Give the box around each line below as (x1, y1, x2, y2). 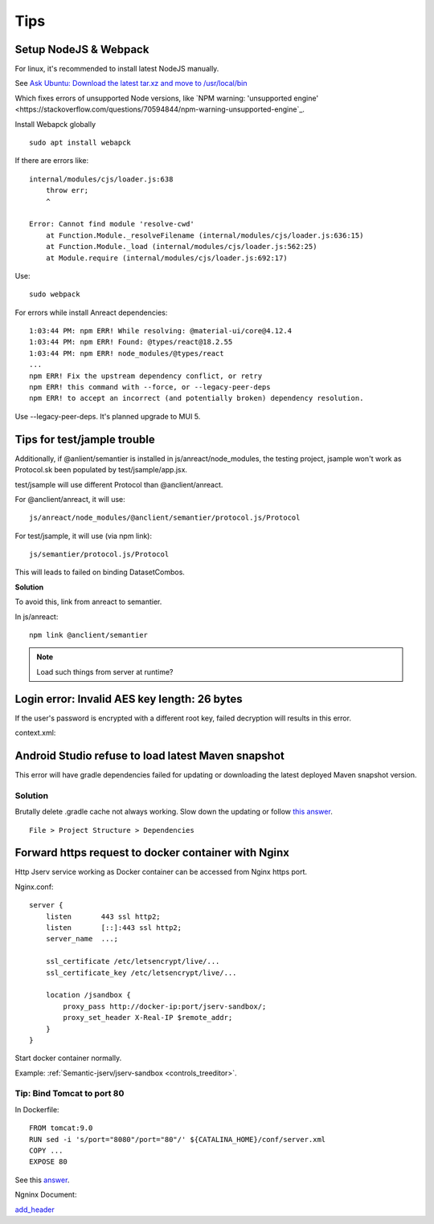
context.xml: (14, 728, 56, 738)
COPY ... (29, 1146, 63, 1156)
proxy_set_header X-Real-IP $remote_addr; (63, 1013, 233, 1022)
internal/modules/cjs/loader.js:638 (29, 174, 174, 184)
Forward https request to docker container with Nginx (14, 846, 289, 859)
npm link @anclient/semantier (29, 630, 149, 640)
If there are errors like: (14, 156, 89, 165)
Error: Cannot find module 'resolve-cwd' (29, 219, 194, 229)
